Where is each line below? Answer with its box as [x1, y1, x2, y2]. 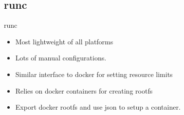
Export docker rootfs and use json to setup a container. [15, 102, 181, 112]
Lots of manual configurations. [15, 53, 107, 63]
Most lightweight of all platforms [15, 36, 113, 46]
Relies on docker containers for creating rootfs [15, 85, 153, 96]
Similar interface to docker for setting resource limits [15, 69, 173, 79]
